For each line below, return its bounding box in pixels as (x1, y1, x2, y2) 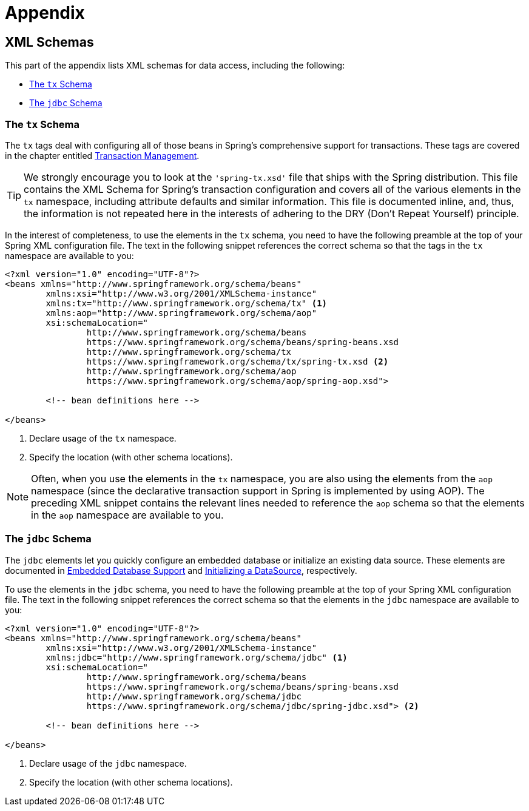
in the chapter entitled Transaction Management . (5, 150, 200, 161)
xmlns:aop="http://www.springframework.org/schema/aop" (45, 308, 317, 318)
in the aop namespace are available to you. (31, 508, 224, 521)
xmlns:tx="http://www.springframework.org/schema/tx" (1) (45, 298, 328, 308)
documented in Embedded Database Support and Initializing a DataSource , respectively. (5, 565, 357, 576)
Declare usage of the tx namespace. (29, 432, 177, 443)
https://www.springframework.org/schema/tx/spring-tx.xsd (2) (86, 356, 389, 366)
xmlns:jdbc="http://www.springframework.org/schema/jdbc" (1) (45, 652, 348, 662)
